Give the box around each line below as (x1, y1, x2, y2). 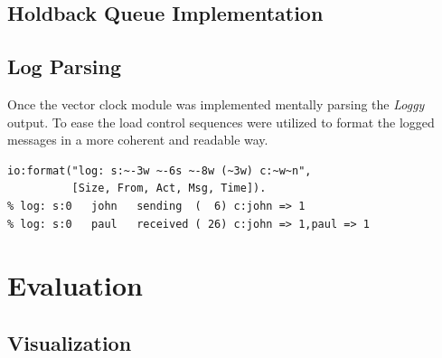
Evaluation (7, 267, 143, 304)
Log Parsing (7, 52, 121, 80)
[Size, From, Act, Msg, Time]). (71, 182, 267, 195)
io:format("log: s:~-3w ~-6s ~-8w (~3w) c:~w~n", (7, 164, 312, 177)
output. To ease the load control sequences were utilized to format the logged (7, 112, 435, 131)
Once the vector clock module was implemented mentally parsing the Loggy (7, 94, 425, 113)
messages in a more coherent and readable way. (7, 130, 268, 149)
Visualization (7, 328, 132, 356)
